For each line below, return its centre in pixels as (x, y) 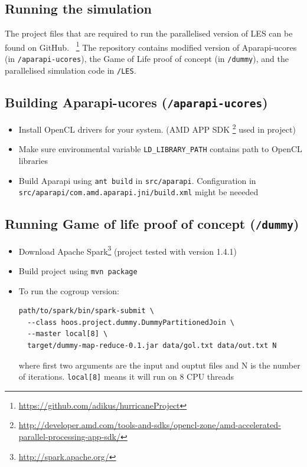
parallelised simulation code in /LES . (71, 70)
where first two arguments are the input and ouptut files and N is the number (159, 365)
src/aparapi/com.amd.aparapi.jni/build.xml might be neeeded (138, 192)
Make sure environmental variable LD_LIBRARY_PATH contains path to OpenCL (160, 149)
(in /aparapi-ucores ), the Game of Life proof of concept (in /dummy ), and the (147, 59)
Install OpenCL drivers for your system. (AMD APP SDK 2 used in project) (157, 128)
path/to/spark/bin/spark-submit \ (86, 311)
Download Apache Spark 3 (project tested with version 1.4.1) (128, 250)
